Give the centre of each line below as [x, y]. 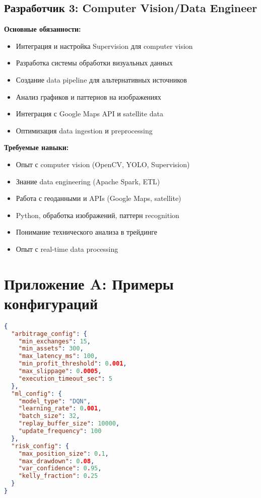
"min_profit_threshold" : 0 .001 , [73, 364]
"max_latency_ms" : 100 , [58, 356]
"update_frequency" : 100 [60, 431]
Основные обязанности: [43, 29]
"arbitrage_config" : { [49, 334]
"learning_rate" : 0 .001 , [60, 409]
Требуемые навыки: [37, 147]
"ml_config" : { [37, 394]
